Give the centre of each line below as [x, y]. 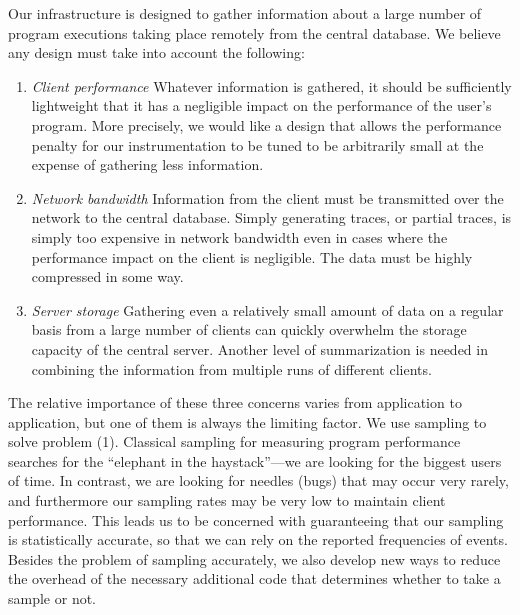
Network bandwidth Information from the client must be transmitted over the [267, 197]
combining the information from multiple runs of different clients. [231, 368]
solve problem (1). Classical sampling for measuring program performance [234, 441]
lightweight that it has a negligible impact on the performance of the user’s [261, 105]
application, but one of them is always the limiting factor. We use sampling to [247, 421]
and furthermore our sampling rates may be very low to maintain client [227, 500]
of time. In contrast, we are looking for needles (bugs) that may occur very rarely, [258, 480]
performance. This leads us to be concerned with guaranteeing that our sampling [256, 519]
